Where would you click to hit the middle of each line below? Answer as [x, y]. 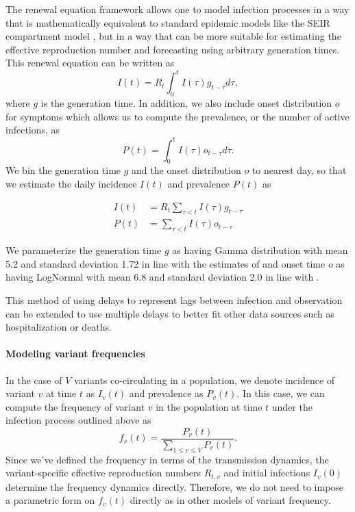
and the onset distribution [186, 170]
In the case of [34, 380]
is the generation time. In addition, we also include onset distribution [186, 103]
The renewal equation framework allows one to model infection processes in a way [177, 9]
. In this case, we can [281, 393]
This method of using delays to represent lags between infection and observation [174, 299]
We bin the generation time [63, 170]
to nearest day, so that [299, 170]
